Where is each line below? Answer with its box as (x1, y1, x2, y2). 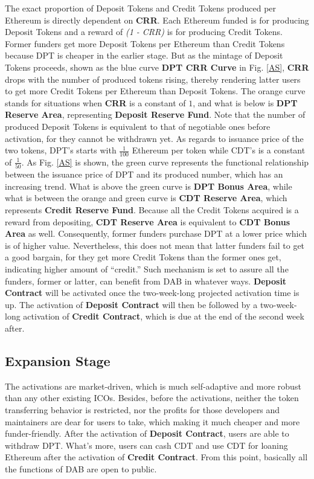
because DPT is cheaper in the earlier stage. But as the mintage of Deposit (5, 49, 283, 62)
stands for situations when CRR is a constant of (5, 96, 186, 109)
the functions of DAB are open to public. (5, 462, 157, 475)
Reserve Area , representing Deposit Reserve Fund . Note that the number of (5, 108, 306, 121)
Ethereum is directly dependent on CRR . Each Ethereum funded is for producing (5, 13, 309, 26)
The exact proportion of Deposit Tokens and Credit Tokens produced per (5, 2, 277, 14)
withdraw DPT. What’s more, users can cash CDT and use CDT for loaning (5, 439, 288, 451)
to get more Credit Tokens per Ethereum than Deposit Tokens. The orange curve (5, 85, 306, 97)
